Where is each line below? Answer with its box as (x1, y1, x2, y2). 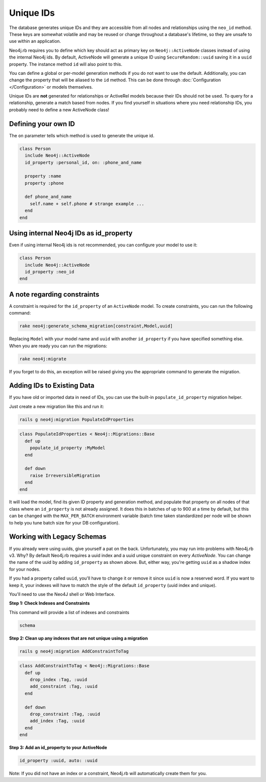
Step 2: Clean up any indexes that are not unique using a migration (9, 635, 148, 641)
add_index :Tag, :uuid (30, 718, 85, 724)
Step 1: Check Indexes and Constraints (9, 600, 90, 606)
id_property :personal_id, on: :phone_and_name (25, 160, 142, 165)
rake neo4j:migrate (19, 356, 66, 361)
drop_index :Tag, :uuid (30, 677, 87, 682)
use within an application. (9, 38, 61, 44)
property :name (25, 173, 62, 179)
